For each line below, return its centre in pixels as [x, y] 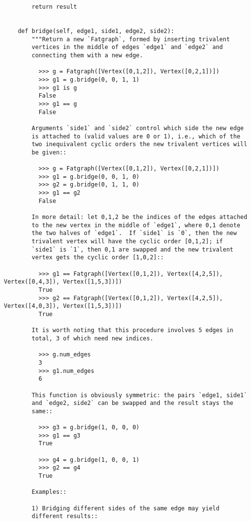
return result [54, 7]
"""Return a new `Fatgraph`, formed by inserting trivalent [131, 39]
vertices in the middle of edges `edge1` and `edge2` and [127, 47]
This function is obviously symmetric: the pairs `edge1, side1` [140, 395]
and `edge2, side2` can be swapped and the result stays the [133, 403]
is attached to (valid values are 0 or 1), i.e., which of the [136, 136]
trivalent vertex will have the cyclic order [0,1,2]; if [127, 242]
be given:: [49, 152]
